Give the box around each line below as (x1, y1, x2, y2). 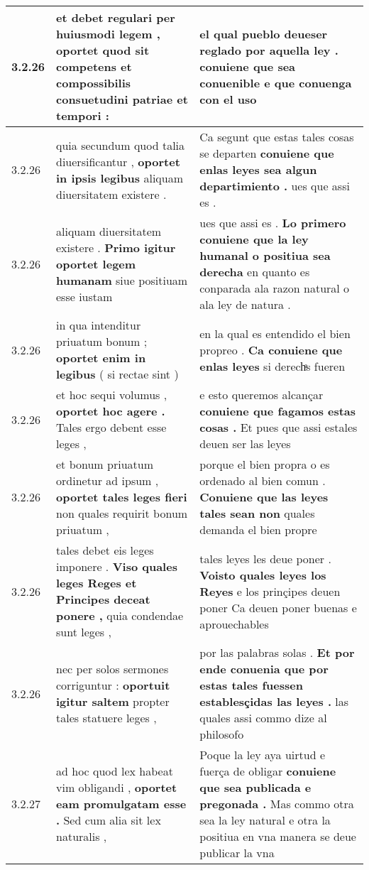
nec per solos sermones (56, 660, 169, 677)
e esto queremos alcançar (199, 386, 324, 403)
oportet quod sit (56, 42, 150, 58)
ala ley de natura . (199, 296, 291, 312)
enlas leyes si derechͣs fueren (199, 357, 346, 374)
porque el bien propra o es (199, 456, 330, 472)
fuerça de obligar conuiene (199, 763, 336, 779)
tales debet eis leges (56, 542, 154, 558)
